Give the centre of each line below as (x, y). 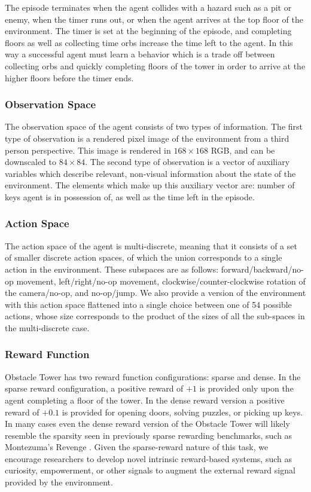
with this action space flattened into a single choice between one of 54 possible (148, 304)
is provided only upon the (246, 388)
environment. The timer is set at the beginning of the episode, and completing (148, 31)
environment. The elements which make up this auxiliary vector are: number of (150, 185)
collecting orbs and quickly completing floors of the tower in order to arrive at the (155, 65)
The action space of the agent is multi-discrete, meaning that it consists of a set (151, 245)
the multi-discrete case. (47, 327)
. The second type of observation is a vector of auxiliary (187, 162)
